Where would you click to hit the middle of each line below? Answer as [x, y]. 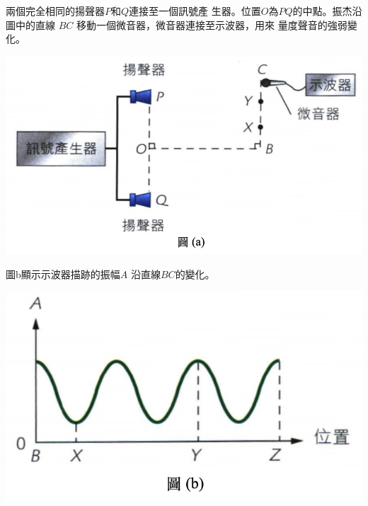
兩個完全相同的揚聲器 [55, 11]
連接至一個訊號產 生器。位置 [195, 11]
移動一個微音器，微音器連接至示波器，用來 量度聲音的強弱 [212, 24]
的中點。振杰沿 [327, 11]
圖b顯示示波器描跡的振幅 [63, 274]
